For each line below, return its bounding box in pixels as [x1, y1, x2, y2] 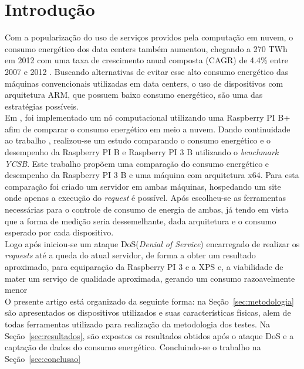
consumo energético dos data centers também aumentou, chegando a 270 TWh [5, 42, 288, 54]
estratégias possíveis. [5, 100, 79, 112]
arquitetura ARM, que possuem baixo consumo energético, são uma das [5, 88, 263, 101]
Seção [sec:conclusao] [5, 352, 81, 364]
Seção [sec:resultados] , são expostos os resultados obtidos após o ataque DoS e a [5, 329, 294, 341]
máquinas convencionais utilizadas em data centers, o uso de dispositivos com [5, 77, 283, 89]
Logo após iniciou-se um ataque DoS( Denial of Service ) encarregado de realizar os [5, 237, 300, 250]
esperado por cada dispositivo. [5, 226, 114, 238]
